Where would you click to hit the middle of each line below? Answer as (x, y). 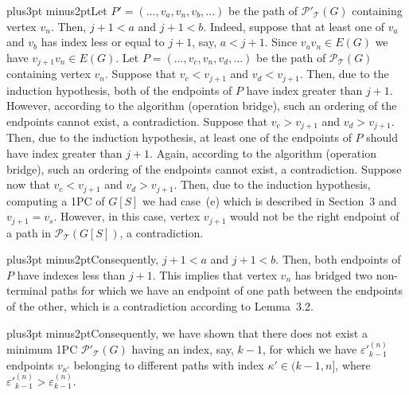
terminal (27, 290)
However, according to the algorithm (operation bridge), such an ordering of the (202, 106)
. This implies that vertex (214, 274)
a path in (29, 232)
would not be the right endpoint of (315, 216)
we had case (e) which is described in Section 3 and (270, 200)
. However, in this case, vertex (127, 216)
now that (28, 184)
